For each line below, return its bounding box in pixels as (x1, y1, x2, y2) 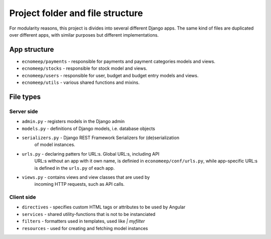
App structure (9, 45, 54, 54)
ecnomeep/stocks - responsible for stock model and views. (22, 65, 148, 71)
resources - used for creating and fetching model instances (22, 225, 148, 231)
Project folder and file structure (9, 8, 143, 19)
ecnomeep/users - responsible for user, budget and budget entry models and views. (22, 72, 199, 78)
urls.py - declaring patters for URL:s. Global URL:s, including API (22, 151, 160, 157)
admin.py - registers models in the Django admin (22, 118, 125, 125)
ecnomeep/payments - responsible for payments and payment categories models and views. (22, 58, 216, 64)
